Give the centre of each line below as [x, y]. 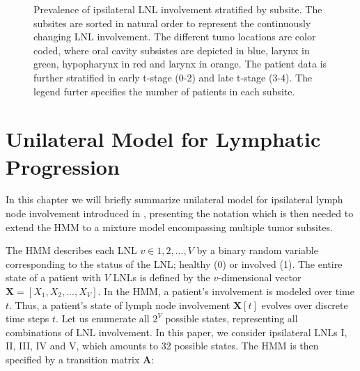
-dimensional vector [260, 277]
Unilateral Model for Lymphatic [163, 139]
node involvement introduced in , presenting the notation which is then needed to [180, 213]
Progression [63, 166]
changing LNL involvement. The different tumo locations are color [175, 37]
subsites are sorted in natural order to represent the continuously [172, 23]
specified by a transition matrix [73, 359]
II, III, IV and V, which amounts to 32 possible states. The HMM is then [162, 346]
